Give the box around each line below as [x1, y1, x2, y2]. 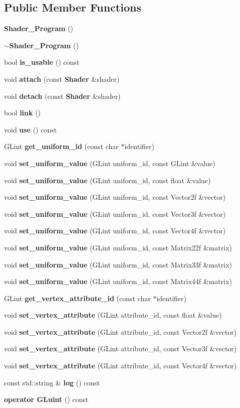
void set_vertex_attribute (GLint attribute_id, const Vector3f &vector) [4, 343, 237, 354]
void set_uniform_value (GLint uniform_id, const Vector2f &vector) [4, 192, 226, 202]
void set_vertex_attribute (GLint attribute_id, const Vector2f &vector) [4, 326, 237, 337]
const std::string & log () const [4, 377, 100, 387]
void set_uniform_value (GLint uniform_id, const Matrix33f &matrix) [4, 259, 232, 269]
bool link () [4, 107, 41, 118]
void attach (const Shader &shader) [4, 73, 120, 84]
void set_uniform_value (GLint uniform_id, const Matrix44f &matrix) [4, 276, 232, 287]
